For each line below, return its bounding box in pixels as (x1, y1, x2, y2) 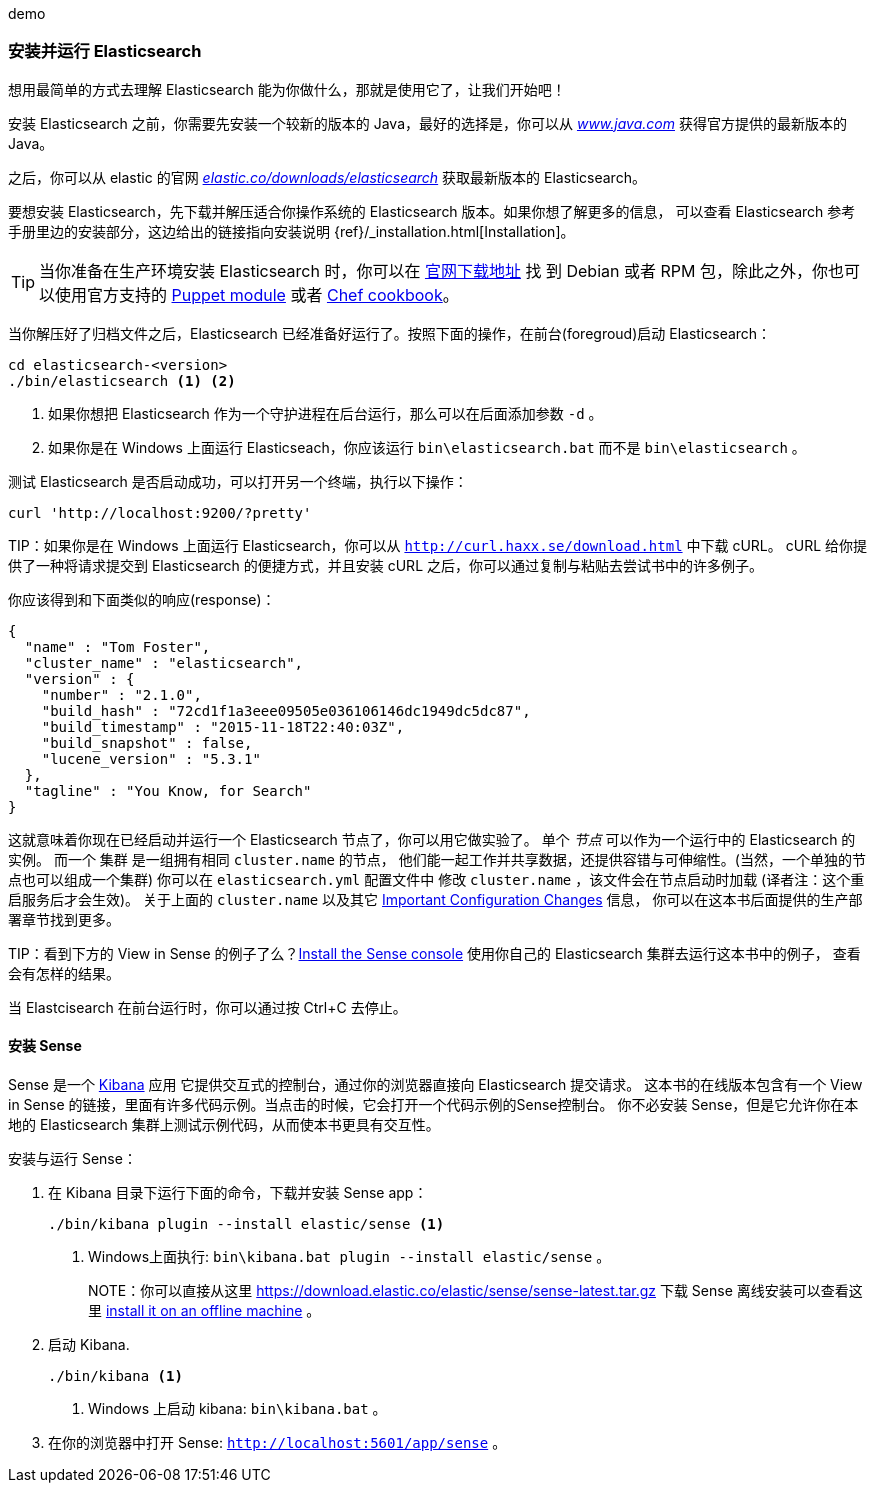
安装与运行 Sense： (8, 1149, 137, 1167)
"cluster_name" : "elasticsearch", (24, 654, 304, 671)
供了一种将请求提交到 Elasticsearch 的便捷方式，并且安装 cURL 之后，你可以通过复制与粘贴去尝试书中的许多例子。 (8, 556, 763, 574)
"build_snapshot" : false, (41, 734, 253, 751)
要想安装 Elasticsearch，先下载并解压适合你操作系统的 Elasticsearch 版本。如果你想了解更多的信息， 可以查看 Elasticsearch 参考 (8, 202, 856, 220)
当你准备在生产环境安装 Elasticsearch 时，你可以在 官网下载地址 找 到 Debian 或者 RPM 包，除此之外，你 (39, 260, 828, 281)
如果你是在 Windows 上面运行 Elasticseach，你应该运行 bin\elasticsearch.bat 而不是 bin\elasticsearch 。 (48, 438, 806, 456)
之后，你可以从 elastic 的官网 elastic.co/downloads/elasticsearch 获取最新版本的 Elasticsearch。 (8, 168, 646, 186)
